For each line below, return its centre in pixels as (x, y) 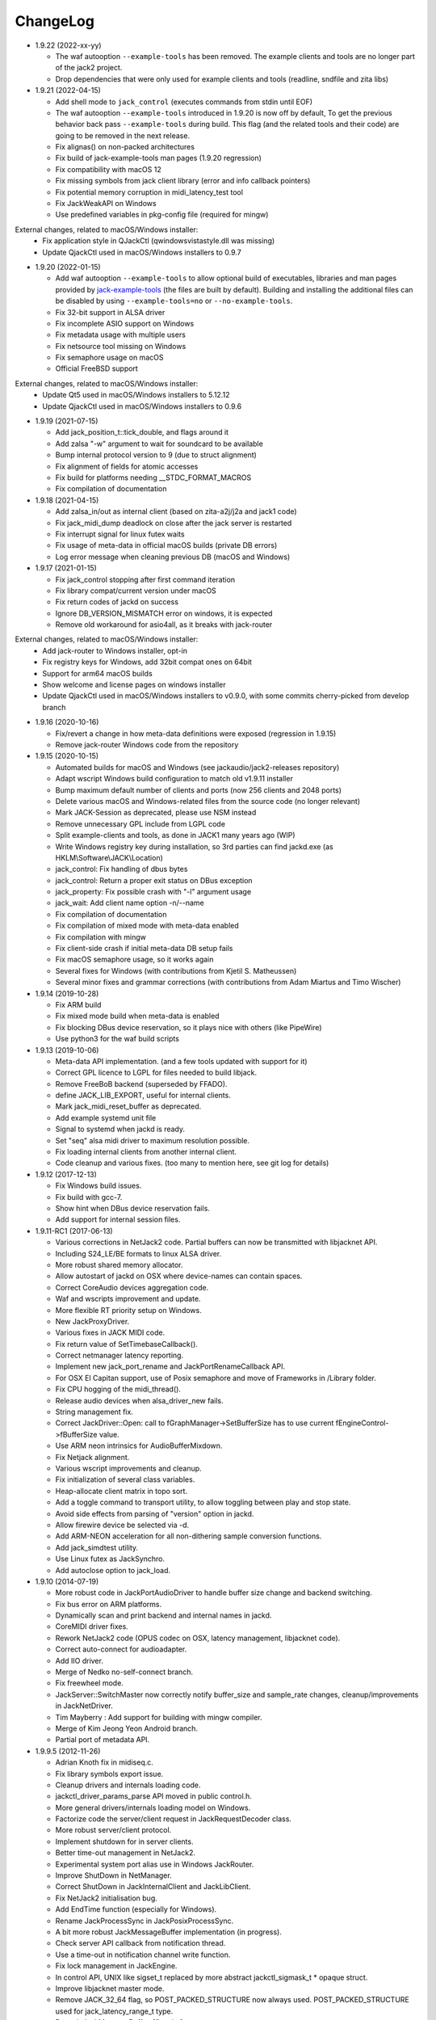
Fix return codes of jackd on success (117, 602)
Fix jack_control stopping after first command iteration (145, 579)
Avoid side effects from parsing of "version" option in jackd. (155, 1513)
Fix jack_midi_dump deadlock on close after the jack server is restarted (174, 523)
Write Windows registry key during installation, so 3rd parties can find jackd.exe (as (195, 846)
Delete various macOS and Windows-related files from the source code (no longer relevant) (208, 801)
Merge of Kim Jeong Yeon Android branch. (126, 1728)
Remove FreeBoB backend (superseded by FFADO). (141, 1084)
